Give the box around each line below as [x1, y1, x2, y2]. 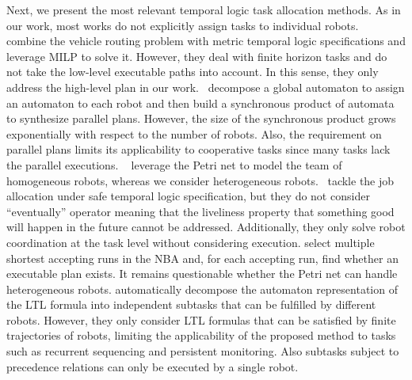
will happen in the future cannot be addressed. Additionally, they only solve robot [6, 218, 406, 235]
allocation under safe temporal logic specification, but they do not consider [6, 188, 370, 204]
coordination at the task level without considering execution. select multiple [6, 234, 375, 250]
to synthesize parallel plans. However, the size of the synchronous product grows [6, 110, 396, 127]
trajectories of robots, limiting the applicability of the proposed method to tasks [6, 327, 396, 344]
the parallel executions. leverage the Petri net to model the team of [6, 156, 342, 173]
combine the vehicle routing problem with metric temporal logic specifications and [6, 32, 406, 49]
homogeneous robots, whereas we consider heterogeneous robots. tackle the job [6, 172, 395, 188]
